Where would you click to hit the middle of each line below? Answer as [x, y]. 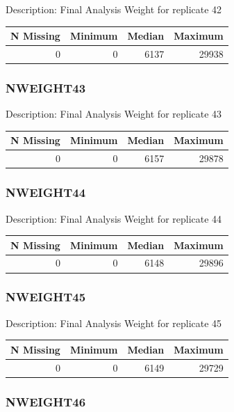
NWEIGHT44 [46, 192]
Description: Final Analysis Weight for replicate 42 [114, 9]
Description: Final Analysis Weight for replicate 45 [114, 323]
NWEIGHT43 [46, 87]
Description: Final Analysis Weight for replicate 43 [114, 114]
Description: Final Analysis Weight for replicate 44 [114, 218]
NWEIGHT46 [46, 401]
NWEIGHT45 [46, 297]
